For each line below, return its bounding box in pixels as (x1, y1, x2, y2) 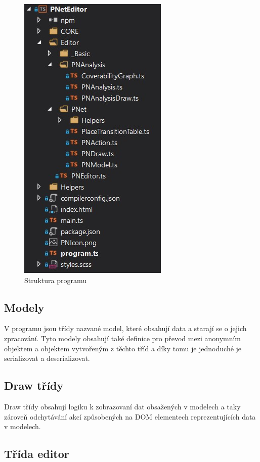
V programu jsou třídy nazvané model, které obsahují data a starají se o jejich (4, 323, 247, 334)
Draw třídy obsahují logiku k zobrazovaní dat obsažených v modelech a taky (4, 401, 241, 411)
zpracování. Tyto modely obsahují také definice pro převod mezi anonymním (4, 333, 241, 343)
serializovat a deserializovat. (4, 353, 90, 363)
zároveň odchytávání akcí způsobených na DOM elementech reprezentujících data (4, 411, 256, 422)
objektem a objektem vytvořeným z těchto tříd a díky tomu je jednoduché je (4, 343, 242, 353)
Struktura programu (24, 274, 87, 285)
